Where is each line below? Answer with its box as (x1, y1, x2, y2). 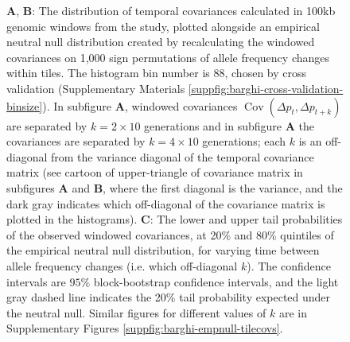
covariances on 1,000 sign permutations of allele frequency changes (6, 49, 330, 65)
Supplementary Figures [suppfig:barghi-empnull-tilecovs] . (6, 320, 283, 336)
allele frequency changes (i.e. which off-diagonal (6, 257, 238, 274)
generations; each (202, 133, 286, 150)
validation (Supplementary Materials (6, 80, 185, 96)
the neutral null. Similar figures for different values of (6, 304, 266, 321)
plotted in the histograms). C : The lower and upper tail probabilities (6, 211, 343, 227)
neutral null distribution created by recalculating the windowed (6, 33, 315, 50)
